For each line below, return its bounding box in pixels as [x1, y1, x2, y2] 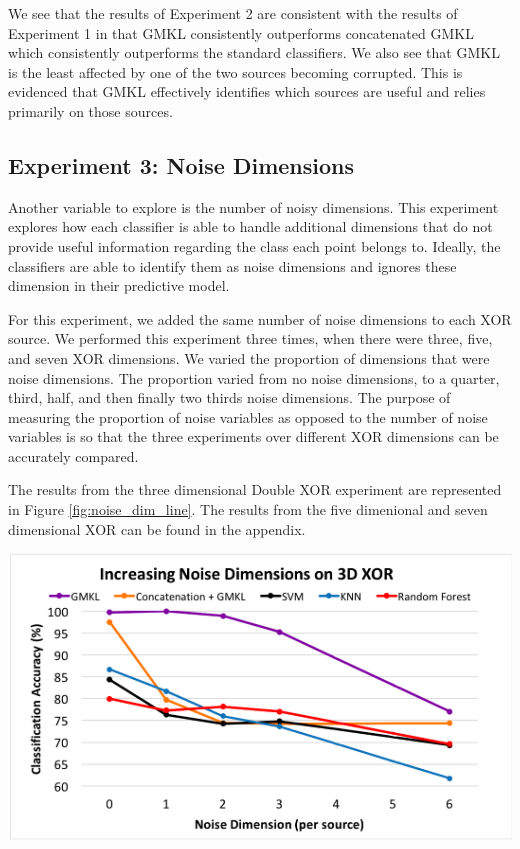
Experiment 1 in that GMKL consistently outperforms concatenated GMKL [8, 22, 474, 43]
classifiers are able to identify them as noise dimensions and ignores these [8, 255, 457, 276]
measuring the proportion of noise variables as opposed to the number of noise [8, 406, 488, 427]
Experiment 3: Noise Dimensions [8, 149, 355, 180]
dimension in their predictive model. [8, 275, 230, 296]
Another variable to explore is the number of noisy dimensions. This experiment [8, 196, 499, 217]
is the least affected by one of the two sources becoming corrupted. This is [8, 61, 463, 82]
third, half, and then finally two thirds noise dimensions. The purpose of [8, 387, 451, 408]
